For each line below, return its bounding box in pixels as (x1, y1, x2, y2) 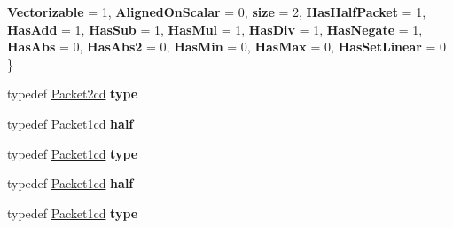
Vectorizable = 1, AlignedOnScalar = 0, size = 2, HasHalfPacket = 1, (7, 3, 426, 20)
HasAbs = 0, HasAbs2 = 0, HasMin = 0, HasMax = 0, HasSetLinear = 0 (7, 37, 447, 56)
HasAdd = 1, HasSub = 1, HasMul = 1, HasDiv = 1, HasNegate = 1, (7, 20, 423, 38)
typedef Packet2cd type (7, 84, 138, 103)
